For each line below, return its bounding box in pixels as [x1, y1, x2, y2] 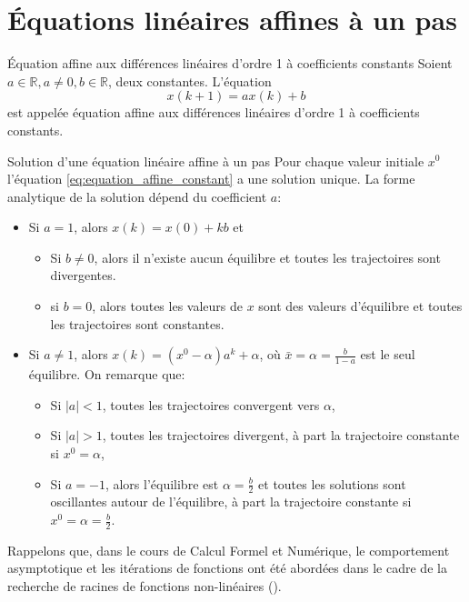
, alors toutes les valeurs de [92, 296, 243, 316]
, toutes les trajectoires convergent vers [102, 395, 320, 414]
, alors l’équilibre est [105, 474, 219, 493]
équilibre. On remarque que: [28, 365, 185, 384]
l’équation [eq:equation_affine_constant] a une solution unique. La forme [7, 169, 415, 188]
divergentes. [50, 266, 116, 285]
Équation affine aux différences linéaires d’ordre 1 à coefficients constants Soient [7, 54, 453, 73]
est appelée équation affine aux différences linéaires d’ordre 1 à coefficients [7, 103, 420, 122]
